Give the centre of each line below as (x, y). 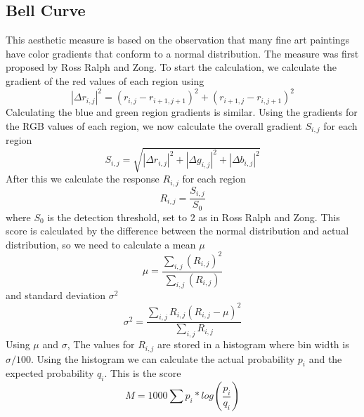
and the (325, 358)
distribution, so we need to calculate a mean (101, 244)
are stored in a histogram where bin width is (253, 344)
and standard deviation (56, 295)
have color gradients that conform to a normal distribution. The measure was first (182, 53)
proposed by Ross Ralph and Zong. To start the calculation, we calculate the (171, 67)
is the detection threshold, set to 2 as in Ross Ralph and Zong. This (194, 217)
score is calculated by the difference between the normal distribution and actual (177, 231)
